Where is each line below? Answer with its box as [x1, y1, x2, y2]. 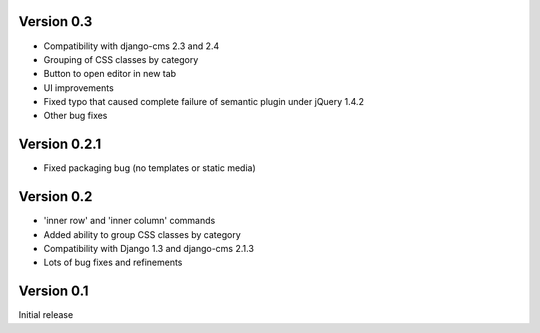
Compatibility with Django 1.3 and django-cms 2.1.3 [43, 243, 255, 255]
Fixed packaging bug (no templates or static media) [43, 162, 257, 174]
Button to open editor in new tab [43, 68, 177, 80]
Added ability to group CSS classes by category [43, 228, 242, 240]
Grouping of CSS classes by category [43, 53, 199, 65]
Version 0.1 [18, 283, 89, 300]
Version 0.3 [18, 13, 93, 30]
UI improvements [43, 81, 114, 94]
